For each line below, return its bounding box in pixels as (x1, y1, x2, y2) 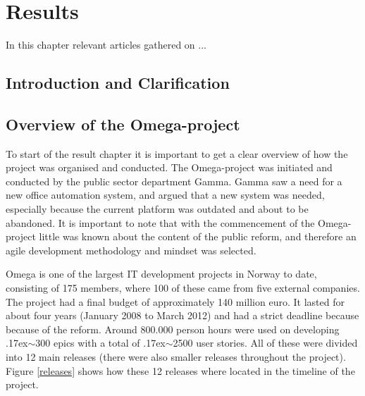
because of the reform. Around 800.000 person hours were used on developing (6, 321, 340, 336)
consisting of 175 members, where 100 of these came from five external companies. (6, 280, 360, 295)
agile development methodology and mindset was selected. (6, 242, 256, 257)
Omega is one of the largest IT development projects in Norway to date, (6, 266, 317, 281)
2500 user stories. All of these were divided (173, 335, 358, 350)
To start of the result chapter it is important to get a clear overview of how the (6, 146, 348, 161)
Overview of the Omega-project (6, 113, 240, 135)
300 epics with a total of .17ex (35, 335, 166, 350)
